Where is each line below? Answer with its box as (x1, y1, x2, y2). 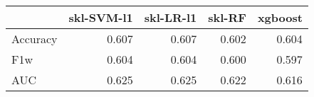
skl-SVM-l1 (68, 9, 133, 25)
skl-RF (208, 9, 246, 25)
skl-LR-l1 (144, 9, 197, 25)
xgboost (257, 9, 303, 25)
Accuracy (11, 30, 58, 47)
